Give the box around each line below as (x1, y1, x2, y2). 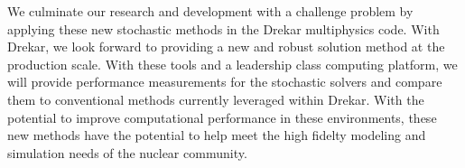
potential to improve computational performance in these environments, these (7, 107, 437, 126)
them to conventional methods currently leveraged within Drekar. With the (7, 89, 424, 108)
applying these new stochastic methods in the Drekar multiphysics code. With (7, 19, 440, 38)
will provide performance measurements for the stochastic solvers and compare (7, 72, 442, 91)
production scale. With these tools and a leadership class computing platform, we (7, 54, 458, 73)
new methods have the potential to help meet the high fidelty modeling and (7, 126, 426, 145)
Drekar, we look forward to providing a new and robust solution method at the (7, 37, 445, 56)
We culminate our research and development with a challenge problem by (7, 2, 414, 20)
